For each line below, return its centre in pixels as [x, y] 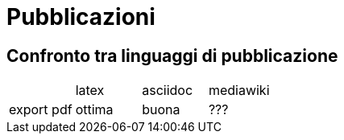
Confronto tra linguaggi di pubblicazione [172, 56]
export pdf [41, 110]
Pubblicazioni [81, 17]
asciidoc [168, 91]
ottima [94, 110]
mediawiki [239, 91]
